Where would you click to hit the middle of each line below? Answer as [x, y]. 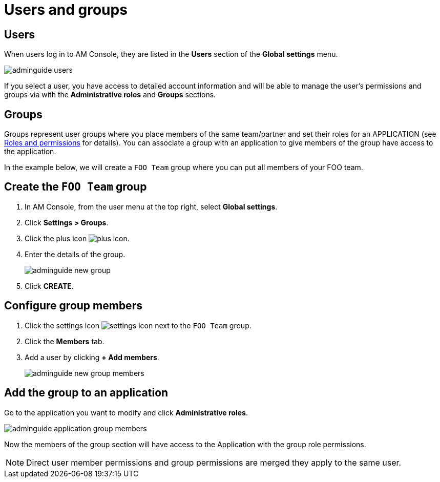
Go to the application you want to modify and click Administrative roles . [126, 412]
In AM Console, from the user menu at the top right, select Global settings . [151, 206]
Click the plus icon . [77, 238]
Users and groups [66, 10]
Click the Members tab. [65, 341]
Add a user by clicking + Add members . [92, 357]
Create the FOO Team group [76, 187]
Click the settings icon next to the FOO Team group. [138, 325]
